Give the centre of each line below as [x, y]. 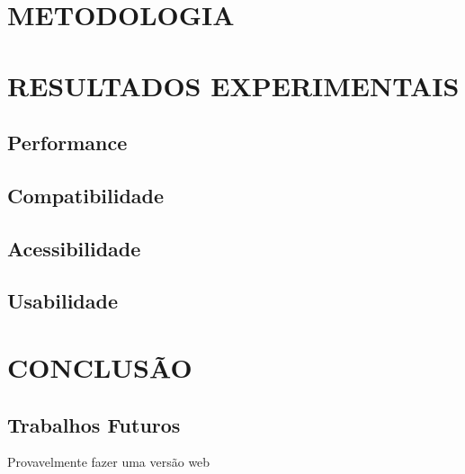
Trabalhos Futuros [94, 424]
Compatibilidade [86, 195]
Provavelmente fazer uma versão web [109, 462]
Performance [67, 143]
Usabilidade [63, 301]
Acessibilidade [74, 248]
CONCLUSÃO [100, 367]
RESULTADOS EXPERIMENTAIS [233, 85]
